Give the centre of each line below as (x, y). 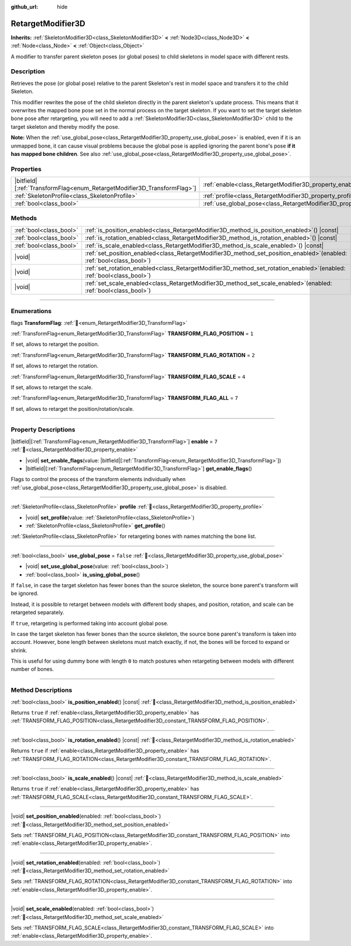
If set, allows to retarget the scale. (52, 387)
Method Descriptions (42, 690)
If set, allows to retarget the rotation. (55, 366)
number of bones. (32, 669)
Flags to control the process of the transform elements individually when (98, 479)
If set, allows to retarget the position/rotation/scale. (73, 409)
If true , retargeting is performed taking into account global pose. (90, 623)
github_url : (24, 7)
